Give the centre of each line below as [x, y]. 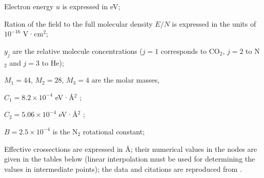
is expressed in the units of [214, 23]
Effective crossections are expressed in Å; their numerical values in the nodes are [131, 149]
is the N [65, 131]
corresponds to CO [190, 51]
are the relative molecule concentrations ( [77, 51]
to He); [53, 62]
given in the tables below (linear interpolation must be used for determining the [130, 159]
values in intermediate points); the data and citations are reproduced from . [123, 169]
